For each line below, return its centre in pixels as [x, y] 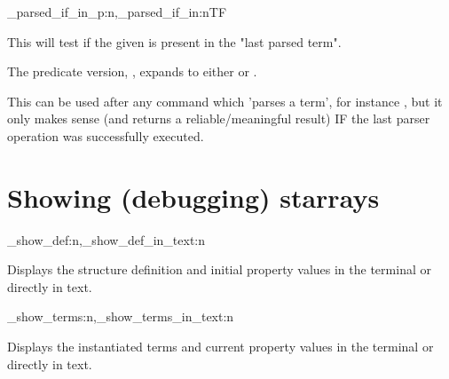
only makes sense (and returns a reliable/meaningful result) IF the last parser [219, 118]
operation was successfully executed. [106, 135]
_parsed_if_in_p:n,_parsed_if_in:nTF [117, 12]
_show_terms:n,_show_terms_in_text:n [121, 316]
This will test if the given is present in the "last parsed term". [174, 41]
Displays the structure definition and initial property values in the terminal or [219, 269]
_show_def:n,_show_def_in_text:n [106, 239]
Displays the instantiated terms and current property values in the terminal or [221, 347]
